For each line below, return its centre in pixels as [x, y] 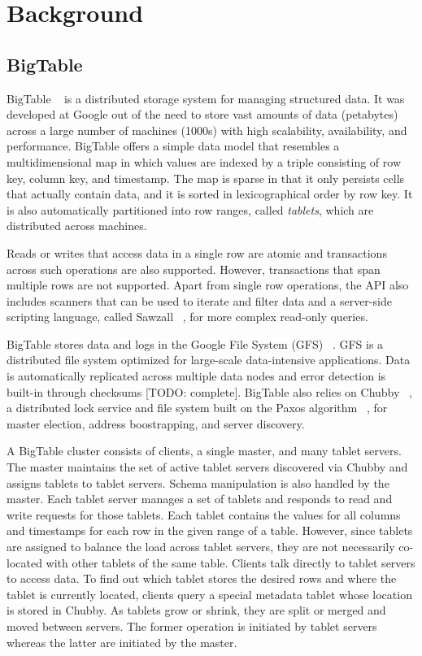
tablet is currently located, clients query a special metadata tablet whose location [209, 594]
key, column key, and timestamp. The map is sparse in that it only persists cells [206, 178]
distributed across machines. [77, 226]
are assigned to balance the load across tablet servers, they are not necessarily [201, 547]
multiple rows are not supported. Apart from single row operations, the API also [208, 285]
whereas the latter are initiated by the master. [122, 642]
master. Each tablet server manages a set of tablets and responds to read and [200, 499]
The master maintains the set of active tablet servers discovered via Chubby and [207, 467]
